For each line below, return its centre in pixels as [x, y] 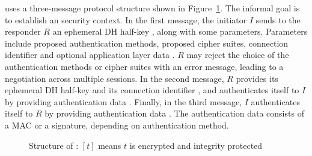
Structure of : [54, 145]
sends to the [278, 19]
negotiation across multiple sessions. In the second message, [115, 78]
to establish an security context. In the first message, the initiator [126, 19]
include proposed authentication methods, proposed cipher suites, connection [147, 43]
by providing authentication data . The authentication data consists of [174, 113]
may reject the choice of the [238, 55]
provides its [257, 78]
